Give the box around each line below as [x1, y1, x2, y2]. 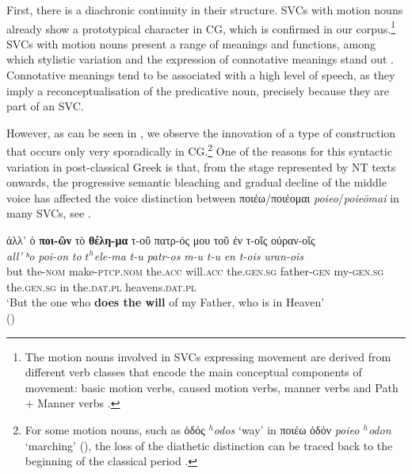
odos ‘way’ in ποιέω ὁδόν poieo [213, 421, 360, 437]
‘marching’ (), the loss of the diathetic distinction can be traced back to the [25, 437, 393, 453]
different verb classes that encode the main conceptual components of [25, 364, 362, 380]
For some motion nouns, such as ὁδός [25, 421, 205, 437]
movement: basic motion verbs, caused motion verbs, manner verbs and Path [25, 379, 399, 395]
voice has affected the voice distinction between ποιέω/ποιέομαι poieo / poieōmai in [6, 189, 399, 206]
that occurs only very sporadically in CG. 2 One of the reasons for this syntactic [6, 141, 392, 160]
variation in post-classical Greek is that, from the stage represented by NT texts [6, 158, 396, 175]
